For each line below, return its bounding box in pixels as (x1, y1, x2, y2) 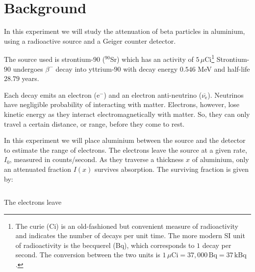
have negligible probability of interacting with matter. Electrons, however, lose (4, 99, 240, 109)
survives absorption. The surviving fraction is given (94, 163, 249, 174)
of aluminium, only (192, 154, 249, 164)
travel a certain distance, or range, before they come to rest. (4, 118, 185, 129)
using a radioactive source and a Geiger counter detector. (4, 35, 176, 46)
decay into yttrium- (55, 63, 114, 74)
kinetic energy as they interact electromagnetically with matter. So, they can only (4, 109, 250, 119)
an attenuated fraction (4, 163, 71, 174)
